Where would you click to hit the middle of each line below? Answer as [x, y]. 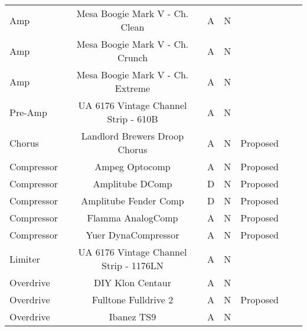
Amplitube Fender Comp [133, 201]
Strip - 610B [133, 119]
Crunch [133, 57]
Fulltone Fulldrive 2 [133, 299]
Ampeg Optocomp [133, 166]
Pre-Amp [28, 112]
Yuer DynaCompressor [133, 235]
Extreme [133, 88]
